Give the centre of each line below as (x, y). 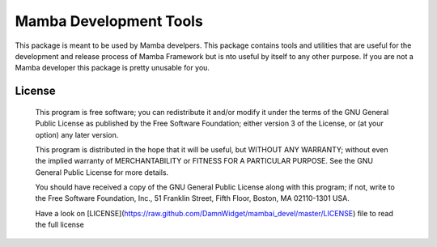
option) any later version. (77, 134)
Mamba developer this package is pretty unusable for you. (112, 68)
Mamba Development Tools (109, 21)
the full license (59, 225)
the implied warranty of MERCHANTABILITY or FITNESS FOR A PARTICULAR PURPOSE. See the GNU (204, 161)
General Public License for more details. (102, 172)
